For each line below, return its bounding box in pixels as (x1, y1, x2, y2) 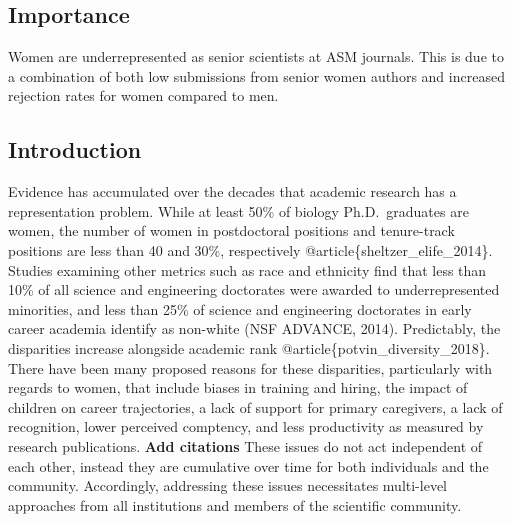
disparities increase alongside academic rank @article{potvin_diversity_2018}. (8, 337, 490, 358)
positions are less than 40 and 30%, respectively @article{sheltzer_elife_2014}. (8, 239, 493, 260)
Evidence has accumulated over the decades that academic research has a (8, 181, 457, 202)
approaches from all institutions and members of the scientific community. (8, 494, 462, 515)
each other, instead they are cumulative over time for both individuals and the (8, 455, 489, 476)
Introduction (8, 134, 142, 165)
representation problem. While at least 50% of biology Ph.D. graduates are (8, 200, 469, 221)
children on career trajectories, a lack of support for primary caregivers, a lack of (8, 396, 503, 417)
